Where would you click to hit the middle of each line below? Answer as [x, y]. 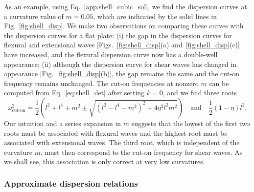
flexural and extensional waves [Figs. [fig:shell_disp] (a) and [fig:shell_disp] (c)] [122, 45]
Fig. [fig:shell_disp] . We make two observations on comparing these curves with [124, 26]
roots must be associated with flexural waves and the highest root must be [116, 133]
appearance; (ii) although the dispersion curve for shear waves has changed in [120, 64]
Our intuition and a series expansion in [63, 123]
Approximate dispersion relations [71, 183]
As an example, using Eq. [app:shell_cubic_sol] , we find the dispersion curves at [126, 6]
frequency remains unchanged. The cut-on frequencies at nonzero [101, 83]
